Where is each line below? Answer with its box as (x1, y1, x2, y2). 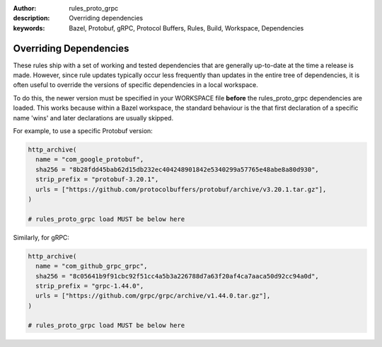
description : (13, 14, 50, 23)
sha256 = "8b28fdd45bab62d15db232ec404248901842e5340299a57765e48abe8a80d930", (35, 165, 320, 173)
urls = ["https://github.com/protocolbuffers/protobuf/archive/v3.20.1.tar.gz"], (35, 185, 327, 193)
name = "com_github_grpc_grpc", (35, 262, 148, 271)
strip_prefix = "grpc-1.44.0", (35, 282, 144, 290)
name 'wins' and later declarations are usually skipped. (13, 113, 173, 122)
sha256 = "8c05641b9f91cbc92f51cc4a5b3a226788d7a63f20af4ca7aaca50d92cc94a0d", (35, 272, 320, 280)
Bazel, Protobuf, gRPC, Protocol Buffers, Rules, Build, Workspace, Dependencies (69, 23, 304, 32)
